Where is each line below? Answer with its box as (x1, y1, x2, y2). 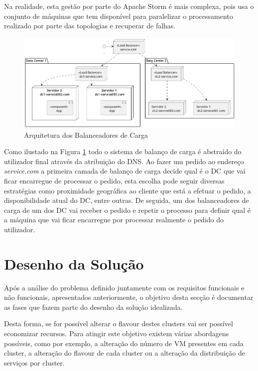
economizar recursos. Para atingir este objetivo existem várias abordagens (4, 328, 229, 338)
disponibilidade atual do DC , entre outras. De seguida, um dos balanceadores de (4, 195, 249, 205)
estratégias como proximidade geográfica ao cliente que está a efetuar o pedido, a (4, 185, 251, 195)
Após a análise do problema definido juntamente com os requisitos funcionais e (4, 282, 245, 292)
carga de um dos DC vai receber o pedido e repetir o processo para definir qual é (4, 204, 251, 215)
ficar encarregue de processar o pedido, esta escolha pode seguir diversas (4, 175, 225, 185)
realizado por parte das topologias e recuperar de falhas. (4, 20, 176, 31)
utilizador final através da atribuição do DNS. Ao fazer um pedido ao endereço (4, 156, 244, 166)
